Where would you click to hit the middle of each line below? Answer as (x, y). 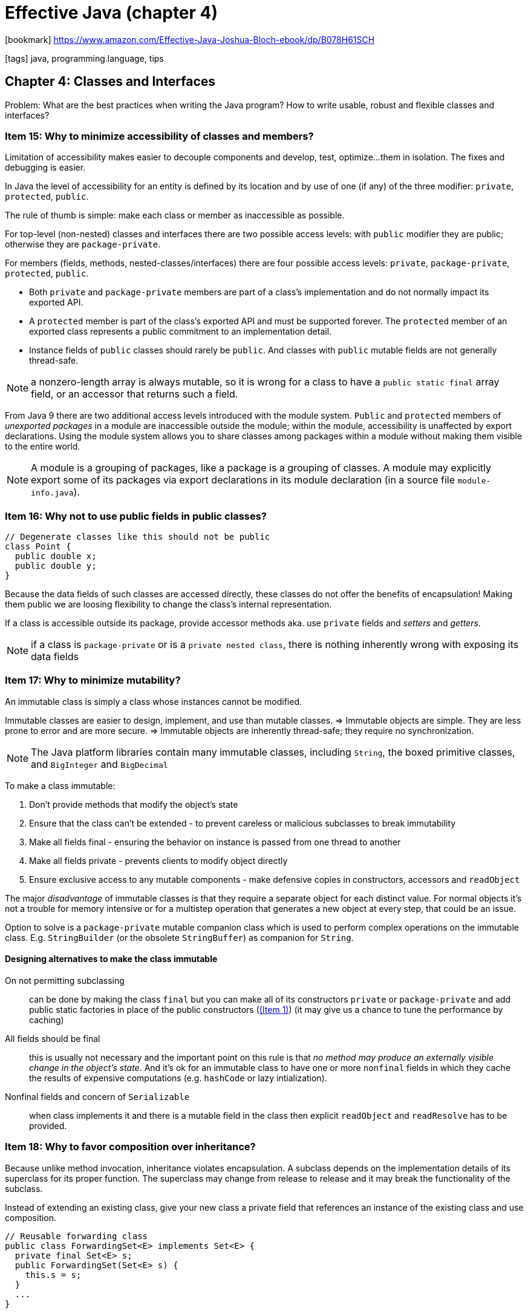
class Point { (38, 547)
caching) (47, 1020)
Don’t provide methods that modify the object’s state (134, 804)
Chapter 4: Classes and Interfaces (110, 82)
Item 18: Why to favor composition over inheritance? (130, 1147)
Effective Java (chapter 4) (112, 13)
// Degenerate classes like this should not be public (138, 537)
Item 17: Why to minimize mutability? (93, 680)
